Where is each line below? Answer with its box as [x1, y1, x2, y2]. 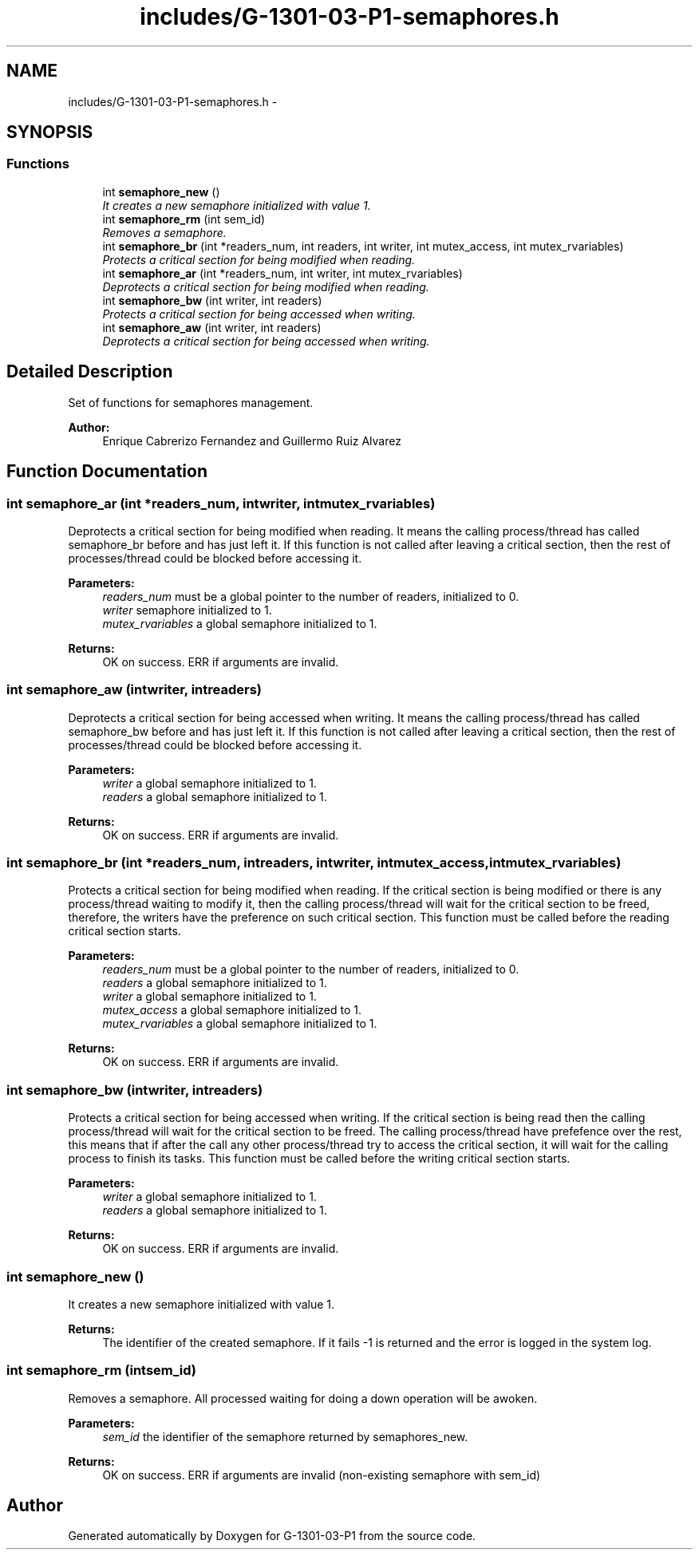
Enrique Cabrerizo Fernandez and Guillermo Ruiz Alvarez [102, 433, 401, 448]
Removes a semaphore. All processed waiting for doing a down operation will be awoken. [68, 1391, 538, 1405]
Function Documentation [6, 461, 207, 482]
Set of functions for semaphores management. [68, 395, 314, 409]
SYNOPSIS [6, 122, 93, 143]
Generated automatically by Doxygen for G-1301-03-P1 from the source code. [68, 1529, 476, 1543]
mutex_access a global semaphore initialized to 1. [102, 1003, 362, 1017]
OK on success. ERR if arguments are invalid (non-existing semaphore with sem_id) [102, 1467, 541, 1482]
